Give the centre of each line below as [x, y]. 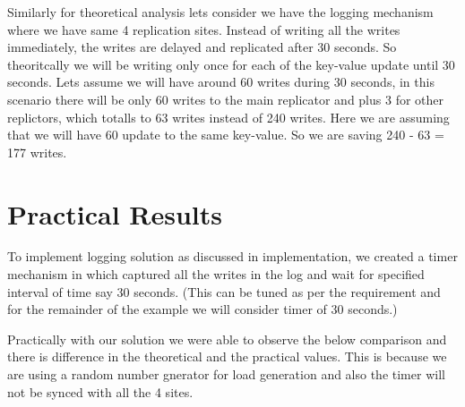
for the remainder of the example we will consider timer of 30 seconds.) [202, 309]
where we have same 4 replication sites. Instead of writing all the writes [204, 29]
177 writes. [37, 152]
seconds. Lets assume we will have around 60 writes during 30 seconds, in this [221, 82]
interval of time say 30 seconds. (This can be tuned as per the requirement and [224, 291]
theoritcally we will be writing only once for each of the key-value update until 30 [231, 64]
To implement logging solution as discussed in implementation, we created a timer [232, 256]
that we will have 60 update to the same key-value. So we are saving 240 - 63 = [226, 135]
